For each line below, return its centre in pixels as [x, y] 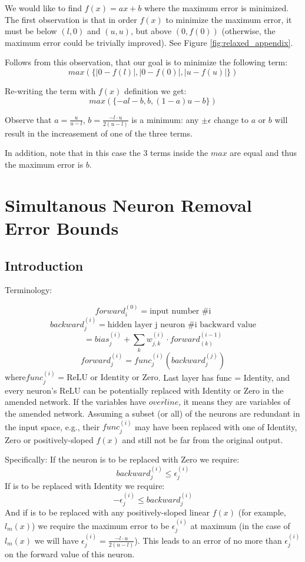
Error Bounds [62, 228]
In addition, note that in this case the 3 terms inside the [107, 153]
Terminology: [29, 290]
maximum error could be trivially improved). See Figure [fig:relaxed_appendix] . [149, 42]
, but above [151, 31]
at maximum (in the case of [240, 525]
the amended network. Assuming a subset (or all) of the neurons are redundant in [152, 413]
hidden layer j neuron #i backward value [182, 325]
